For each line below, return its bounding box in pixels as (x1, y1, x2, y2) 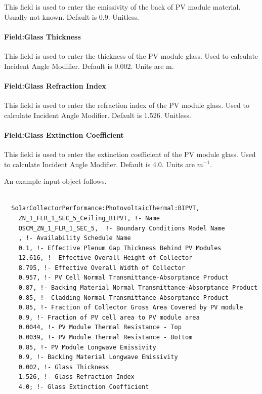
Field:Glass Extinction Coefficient (4, 129, 124, 140)
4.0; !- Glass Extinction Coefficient (18, 383, 149, 391)
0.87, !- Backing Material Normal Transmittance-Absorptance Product (18, 284, 258, 292)
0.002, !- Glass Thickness (18, 363, 109, 371)
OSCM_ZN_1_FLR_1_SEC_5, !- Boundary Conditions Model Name (18, 224, 225, 232)
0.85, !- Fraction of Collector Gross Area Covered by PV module (18, 304, 243, 311)
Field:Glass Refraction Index (4, 80, 106, 91)
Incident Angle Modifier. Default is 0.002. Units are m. (4, 60, 174, 71)
